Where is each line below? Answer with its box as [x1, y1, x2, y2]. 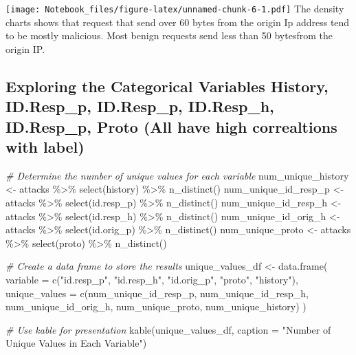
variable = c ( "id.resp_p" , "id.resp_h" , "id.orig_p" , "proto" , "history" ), [5, 272, 298, 286]
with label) [5, 136, 85, 157]
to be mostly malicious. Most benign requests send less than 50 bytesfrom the [5, 28, 333, 43]
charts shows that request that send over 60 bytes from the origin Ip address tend [5, 14, 350, 29]
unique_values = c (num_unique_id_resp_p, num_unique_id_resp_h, [5, 286, 309, 300]
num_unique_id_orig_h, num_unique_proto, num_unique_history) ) [5, 299, 307, 314]
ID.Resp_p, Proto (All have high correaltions [5, 116, 337, 137]
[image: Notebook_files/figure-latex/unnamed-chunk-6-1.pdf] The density [5, 1, 344, 15]
